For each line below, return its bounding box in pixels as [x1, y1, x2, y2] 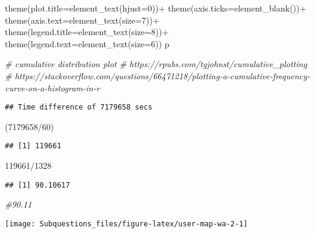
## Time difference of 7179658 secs [5, 103, 153, 112]
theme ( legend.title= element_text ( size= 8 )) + [5, 25, 169, 38]
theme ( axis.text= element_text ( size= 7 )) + [5, 13, 159, 26]
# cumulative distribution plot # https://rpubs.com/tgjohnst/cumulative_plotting [5, 57, 307, 70]
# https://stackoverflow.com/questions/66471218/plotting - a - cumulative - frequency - [5, 69, 310, 82]
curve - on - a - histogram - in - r [5, 81, 100, 94]
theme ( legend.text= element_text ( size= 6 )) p [5, 37, 170, 50]
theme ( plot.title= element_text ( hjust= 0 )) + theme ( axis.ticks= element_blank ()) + [5, 2, 307, 14]
